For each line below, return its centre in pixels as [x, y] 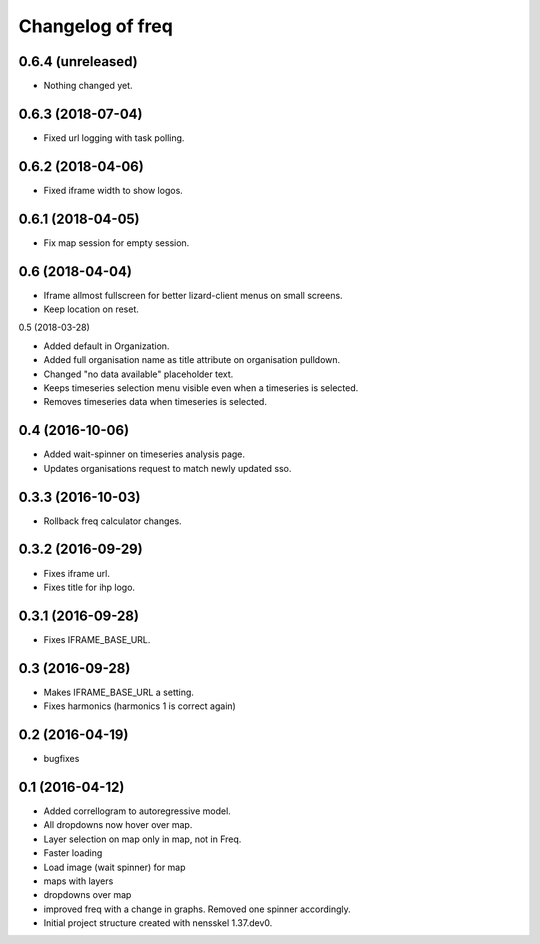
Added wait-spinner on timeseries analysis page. [144, 454]
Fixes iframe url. [76, 573]
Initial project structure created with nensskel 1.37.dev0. [158, 923]
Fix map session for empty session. [116, 242]
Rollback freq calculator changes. [112, 521]
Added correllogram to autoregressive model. [137, 811]
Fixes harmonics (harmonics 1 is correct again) [140, 706]
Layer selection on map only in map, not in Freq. [142, 839]
